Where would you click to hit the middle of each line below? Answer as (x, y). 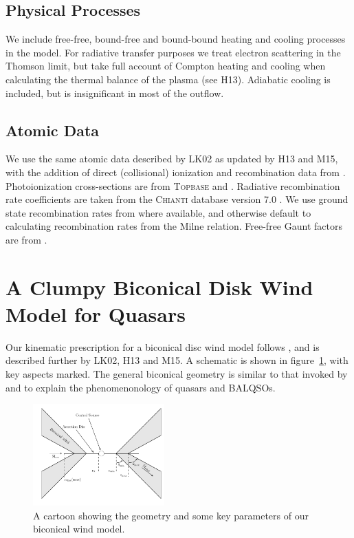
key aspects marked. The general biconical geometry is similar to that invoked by (177, 374)
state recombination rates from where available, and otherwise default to (158, 212)
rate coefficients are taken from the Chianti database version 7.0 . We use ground (177, 199)
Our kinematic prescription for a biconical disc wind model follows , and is (163, 346)
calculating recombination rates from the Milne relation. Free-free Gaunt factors (174, 226)
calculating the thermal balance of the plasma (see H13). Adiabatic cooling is (168, 79)
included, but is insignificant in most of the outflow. (115, 93)
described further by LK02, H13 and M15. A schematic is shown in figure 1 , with (177, 360)
